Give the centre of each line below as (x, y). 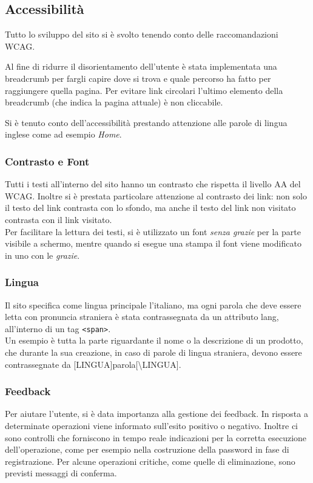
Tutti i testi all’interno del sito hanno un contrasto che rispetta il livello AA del (153, 184)
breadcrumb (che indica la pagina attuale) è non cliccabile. (114, 102)
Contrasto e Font (47, 161)
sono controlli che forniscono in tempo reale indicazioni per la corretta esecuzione (156, 437)
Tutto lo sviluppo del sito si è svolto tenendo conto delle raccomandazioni (142, 34)
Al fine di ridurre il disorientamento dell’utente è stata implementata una (141, 66)
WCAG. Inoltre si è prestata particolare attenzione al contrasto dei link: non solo (156, 195)
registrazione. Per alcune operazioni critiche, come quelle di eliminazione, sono (150, 461)
